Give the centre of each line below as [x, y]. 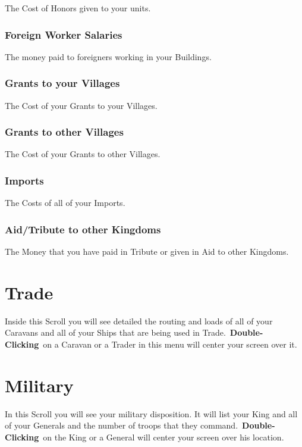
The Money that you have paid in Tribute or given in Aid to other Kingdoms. [147, 251]
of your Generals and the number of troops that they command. [122, 425]
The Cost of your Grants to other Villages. [83, 154]
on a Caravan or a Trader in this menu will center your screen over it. [170, 344]
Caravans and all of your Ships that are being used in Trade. [115, 332]
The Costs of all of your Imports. [65, 203]
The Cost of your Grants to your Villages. [81, 105]
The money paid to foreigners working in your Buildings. [108, 56]
